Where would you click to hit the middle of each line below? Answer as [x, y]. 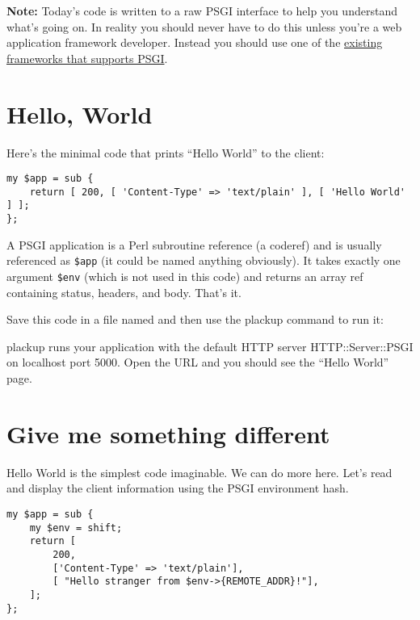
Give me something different [168, 433]
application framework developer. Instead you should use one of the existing [195, 42]
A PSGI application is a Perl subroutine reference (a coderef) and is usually [194, 244]
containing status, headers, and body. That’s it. [124, 292]
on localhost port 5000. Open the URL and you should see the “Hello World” [198, 362]
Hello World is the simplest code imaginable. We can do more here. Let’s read [199, 472]
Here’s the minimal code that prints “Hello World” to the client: [166, 152]
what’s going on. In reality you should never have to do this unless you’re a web [204, 26]
